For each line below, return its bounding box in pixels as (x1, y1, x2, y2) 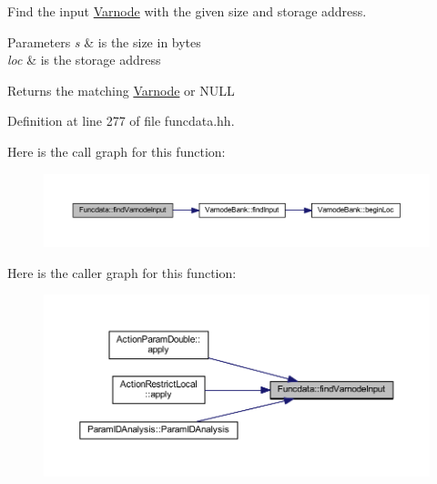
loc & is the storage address (7, 50, 161, 69)
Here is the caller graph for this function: (7, 263, 237, 282)
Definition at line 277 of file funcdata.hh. (7, 111, 235, 130)
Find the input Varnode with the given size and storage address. (7, 2, 367, 20)
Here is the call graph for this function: (7, 141, 226, 160)
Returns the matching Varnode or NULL (7, 80, 235, 99)
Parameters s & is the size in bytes (7, 32, 201, 51)
